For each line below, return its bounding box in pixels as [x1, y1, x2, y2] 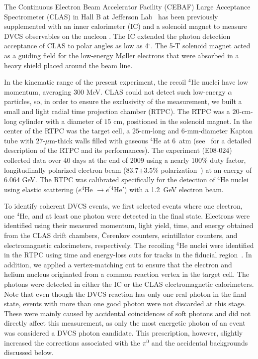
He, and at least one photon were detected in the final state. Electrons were [19, 210, 250, 221]
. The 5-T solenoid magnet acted [151, 40, 251, 51]
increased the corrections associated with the [4, 337, 140, 348]
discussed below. [4, 347, 54, 358]
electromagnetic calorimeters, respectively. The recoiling [4, 239, 174, 250]
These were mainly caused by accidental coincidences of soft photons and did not [4, 308, 251, 318]
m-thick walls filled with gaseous [49, 135, 148, 145]
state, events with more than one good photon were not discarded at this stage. [4, 298, 246, 309]
